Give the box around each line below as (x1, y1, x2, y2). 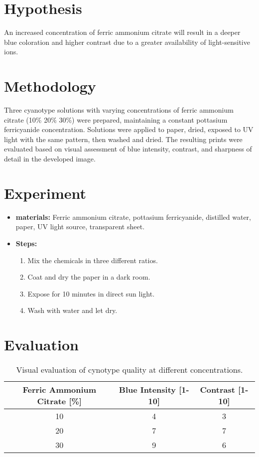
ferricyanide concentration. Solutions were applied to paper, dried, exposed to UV (4, 124, 254, 135)
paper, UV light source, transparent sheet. (15, 221, 145, 232)
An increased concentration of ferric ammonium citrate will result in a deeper (4, 27, 241, 37)
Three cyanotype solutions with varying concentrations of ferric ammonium (4, 105, 234, 115)
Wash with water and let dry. (27, 305, 118, 315)
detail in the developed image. (4, 153, 96, 163)
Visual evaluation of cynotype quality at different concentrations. (16, 364, 243, 375)
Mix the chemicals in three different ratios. (27, 255, 158, 265)
